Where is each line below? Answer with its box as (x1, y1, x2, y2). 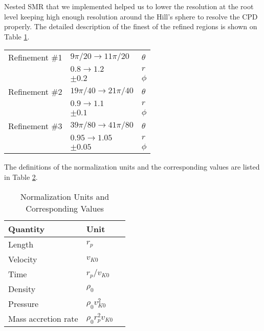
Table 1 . (4, 31, 30, 42)
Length (8, 238, 34, 250)
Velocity (8, 253, 37, 265)
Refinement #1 (8, 51, 62, 64)
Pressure (8, 297, 39, 309)
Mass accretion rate (8, 312, 78, 324)
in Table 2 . (4, 171, 38, 182)
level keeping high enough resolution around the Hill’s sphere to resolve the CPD (4, 11, 258, 22)
